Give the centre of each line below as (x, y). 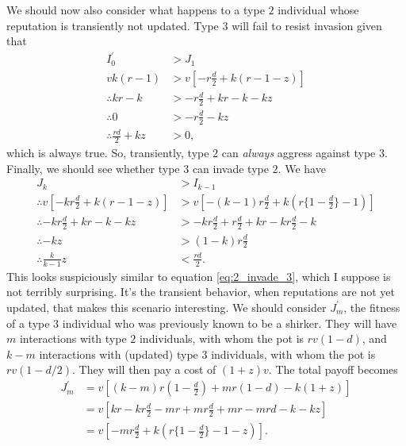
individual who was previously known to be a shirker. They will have (230, 323)
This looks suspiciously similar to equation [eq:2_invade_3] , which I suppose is (199, 276)
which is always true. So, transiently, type (108, 152)
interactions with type (73, 338)
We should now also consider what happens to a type (136, 10)
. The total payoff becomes (333, 369)
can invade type (230, 168)
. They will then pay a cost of (144, 369)
